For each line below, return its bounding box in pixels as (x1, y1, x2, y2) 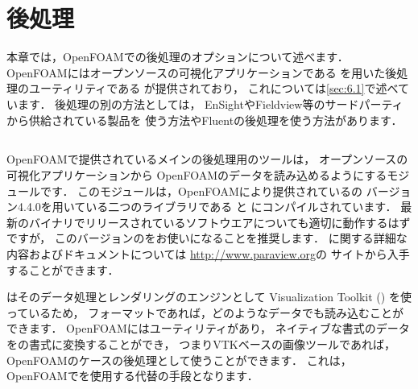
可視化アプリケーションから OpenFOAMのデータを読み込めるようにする (6, 167, 387, 184)
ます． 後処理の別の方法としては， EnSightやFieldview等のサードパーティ (17, 95, 404, 112)
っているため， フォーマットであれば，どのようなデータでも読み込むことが (6, 304, 404, 321)
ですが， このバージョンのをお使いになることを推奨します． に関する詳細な (6, 230, 408, 246)
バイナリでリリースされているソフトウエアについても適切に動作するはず (28, 213, 411, 230)
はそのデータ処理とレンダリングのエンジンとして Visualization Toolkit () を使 (6, 288, 412, 305)
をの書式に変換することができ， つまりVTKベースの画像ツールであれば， (6, 336, 395, 353)
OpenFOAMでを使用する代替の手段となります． (6, 367, 259, 384)
